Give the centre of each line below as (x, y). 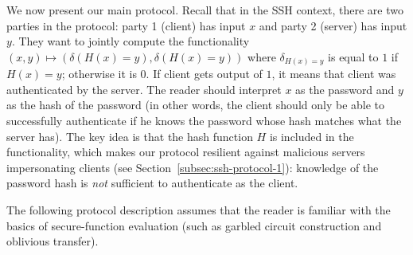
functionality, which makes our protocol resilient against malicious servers (186, 152)
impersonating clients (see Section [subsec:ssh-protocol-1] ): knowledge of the (193, 167)
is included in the (312, 136)
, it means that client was (334, 74)
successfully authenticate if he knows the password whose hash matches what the (204, 121)
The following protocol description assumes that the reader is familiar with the (199, 210)
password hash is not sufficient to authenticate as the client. (152, 183)
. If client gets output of (204, 74)
